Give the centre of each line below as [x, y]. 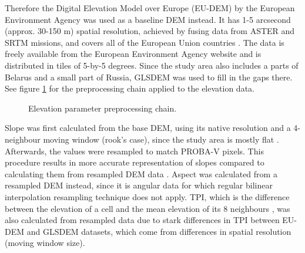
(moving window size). [45, 243]
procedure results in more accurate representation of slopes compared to [135, 162]
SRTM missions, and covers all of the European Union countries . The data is [145, 42]
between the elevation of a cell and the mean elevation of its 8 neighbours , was [148, 208]
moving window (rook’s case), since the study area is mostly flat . [161, 139]
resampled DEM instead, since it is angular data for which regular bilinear [139, 185]
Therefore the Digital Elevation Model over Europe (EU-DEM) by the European [150, 8]
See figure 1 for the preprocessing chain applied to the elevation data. [130, 88]
